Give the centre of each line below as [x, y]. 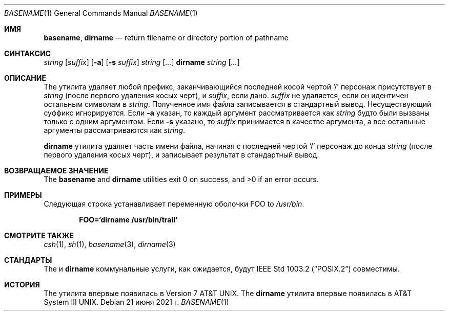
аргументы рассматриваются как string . [115, 130]
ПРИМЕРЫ [23, 195]
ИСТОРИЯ [22, 285]
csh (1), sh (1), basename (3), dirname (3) [110, 244]
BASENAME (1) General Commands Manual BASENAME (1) [101, 13]
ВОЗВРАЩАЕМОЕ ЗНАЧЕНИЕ [56, 171]
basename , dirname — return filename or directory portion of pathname [166, 38]
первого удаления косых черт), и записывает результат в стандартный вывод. [181, 155]
